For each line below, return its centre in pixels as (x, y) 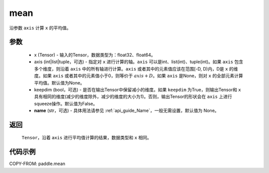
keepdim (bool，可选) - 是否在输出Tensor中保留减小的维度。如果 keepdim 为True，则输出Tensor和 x (137, 89)
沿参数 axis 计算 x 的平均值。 (40, 28)
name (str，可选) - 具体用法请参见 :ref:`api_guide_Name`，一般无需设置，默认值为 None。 (127, 111)
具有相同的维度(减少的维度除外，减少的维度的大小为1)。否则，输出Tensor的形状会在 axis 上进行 (133, 96)
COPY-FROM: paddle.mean (37, 164)
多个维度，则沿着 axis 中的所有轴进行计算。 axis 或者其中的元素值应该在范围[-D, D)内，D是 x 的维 (136, 69)
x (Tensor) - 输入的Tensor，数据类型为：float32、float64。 (95, 55)
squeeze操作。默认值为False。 (66, 103)
